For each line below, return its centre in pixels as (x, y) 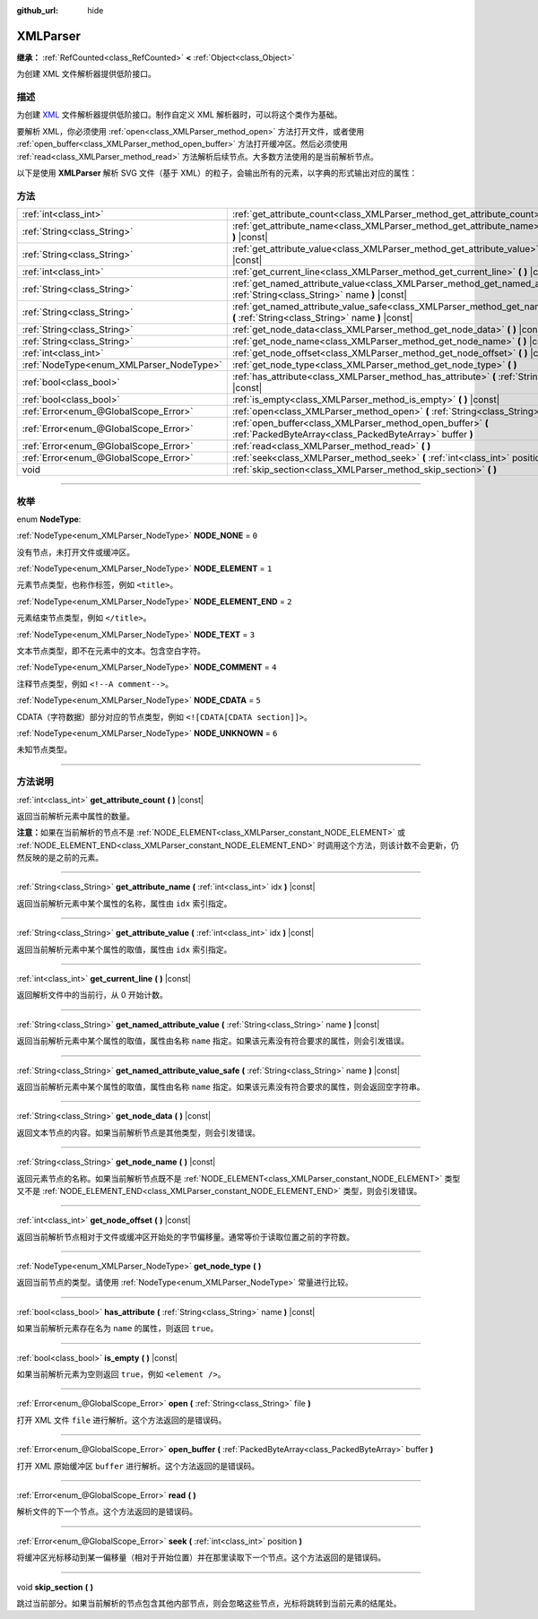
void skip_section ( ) (55, 1587)
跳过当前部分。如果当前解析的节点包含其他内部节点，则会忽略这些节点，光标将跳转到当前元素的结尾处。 (209, 1603)
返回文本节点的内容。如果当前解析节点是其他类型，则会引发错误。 (138, 1132)
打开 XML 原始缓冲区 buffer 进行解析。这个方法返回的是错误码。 (138, 1466)
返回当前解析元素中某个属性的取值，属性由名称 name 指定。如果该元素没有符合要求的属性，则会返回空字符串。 (221, 1087)
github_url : (37, 10)
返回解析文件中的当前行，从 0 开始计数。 (92, 995)
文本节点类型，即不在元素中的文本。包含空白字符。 (111, 651)
